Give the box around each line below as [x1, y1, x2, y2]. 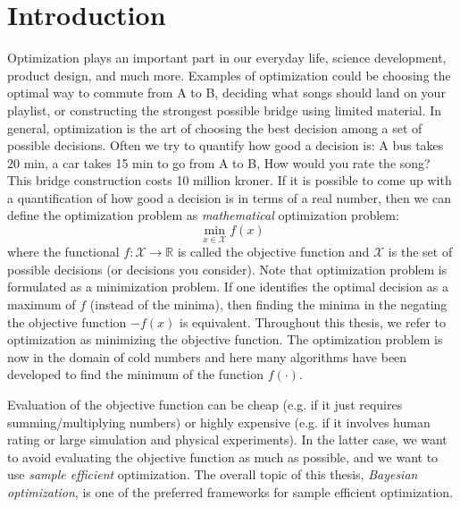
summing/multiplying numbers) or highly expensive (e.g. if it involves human [7, 412, 431, 431]
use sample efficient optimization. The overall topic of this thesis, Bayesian [7, 465, 418, 484]
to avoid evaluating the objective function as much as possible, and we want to [7, 447, 439, 466]
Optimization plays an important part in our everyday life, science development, [7, 48, 447, 67]
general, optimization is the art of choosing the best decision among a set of [7, 118, 422, 137]
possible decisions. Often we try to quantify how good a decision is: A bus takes [7, 136, 444, 155]
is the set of [388, 242, 453, 261]
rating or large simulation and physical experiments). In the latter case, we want [7, 430, 447, 449]
